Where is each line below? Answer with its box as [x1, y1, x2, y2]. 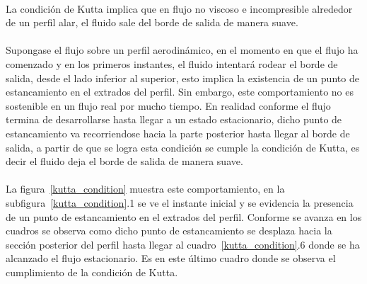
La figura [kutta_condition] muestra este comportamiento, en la [6, 181, 285, 196]
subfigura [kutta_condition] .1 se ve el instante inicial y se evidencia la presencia [6, 195, 354, 210]
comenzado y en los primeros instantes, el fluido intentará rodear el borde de [6, 56, 338, 71]
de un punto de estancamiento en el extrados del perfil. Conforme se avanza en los [6, 209, 362, 224]
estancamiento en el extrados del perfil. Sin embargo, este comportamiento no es [6, 84, 354, 99]
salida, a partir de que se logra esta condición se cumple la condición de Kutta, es [6, 140, 360, 154]
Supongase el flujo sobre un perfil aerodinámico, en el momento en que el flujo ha [6, 42, 359, 57]
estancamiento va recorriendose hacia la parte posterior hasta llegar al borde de [6, 125, 350, 140]
